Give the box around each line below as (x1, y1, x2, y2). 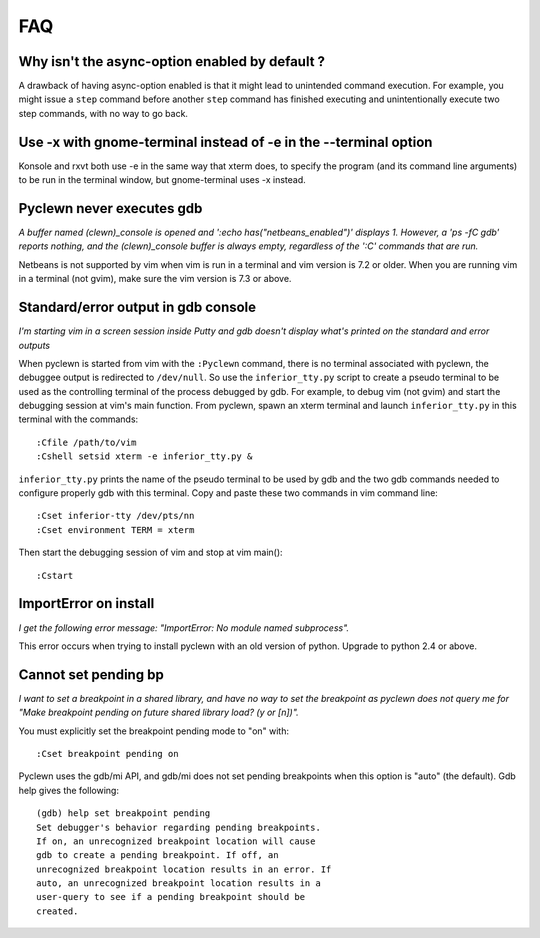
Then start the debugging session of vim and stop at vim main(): (18, 546, 284, 559)
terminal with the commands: (18, 413, 139, 425)
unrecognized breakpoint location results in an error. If (36, 863, 332, 875)
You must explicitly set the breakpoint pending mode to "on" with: (18, 725, 290, 737)
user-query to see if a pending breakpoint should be (36, 891, 305, 903)
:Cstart (36, 570, 74, 581)
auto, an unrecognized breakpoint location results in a (36, 878, 322, 889)
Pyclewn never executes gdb (18, 200, 203, 217)
